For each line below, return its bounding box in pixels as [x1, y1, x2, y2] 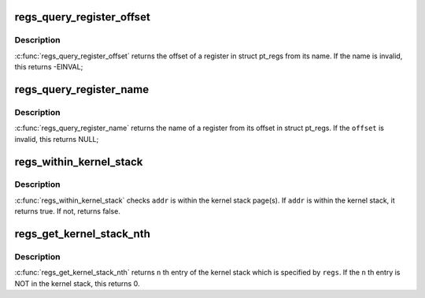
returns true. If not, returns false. [14, 207, 121, 216]
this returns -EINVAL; [14, 62, 83, 72]
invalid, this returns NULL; [14, 134, 99, 143]
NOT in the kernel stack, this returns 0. [14, 278, 140, 288]
